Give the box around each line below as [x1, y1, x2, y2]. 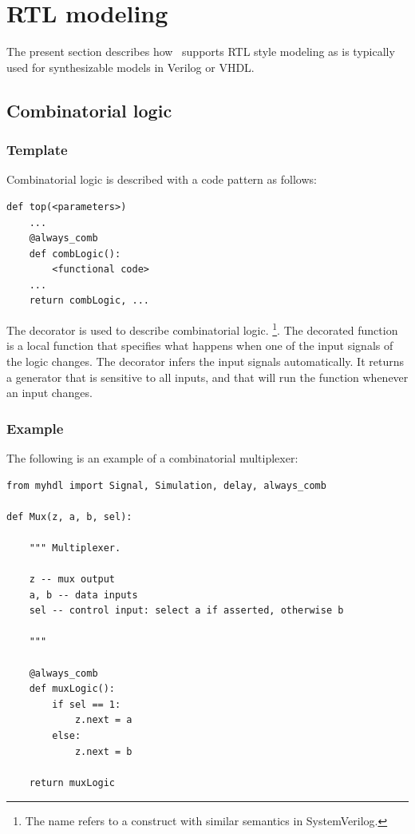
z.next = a [74, 714, 132, 726]
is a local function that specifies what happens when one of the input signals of [6, 337, 393, 354]
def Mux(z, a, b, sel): [6, 510, 132, 522]
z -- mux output [29, 574, 116, 586]
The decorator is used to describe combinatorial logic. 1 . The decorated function [6, 320, 398, 338]
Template [6, 140, 68, 160]
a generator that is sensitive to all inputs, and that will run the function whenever [6, 368, 409, 385]
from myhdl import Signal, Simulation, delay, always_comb [6, 479, 326, 491]
